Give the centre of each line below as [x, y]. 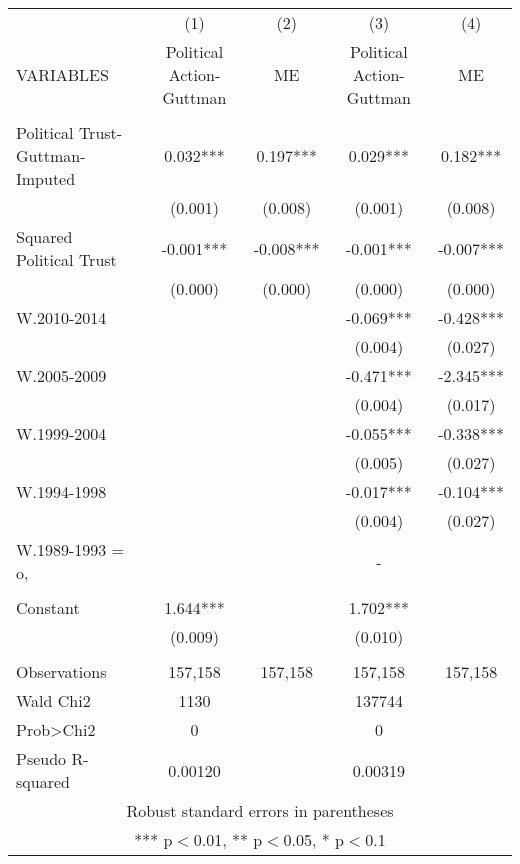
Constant [48, 607]
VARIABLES [62, 74]
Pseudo [41, 758]
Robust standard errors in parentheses [260, 810]
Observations [61, 671]
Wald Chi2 [53, 700]
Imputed [46, 178]
